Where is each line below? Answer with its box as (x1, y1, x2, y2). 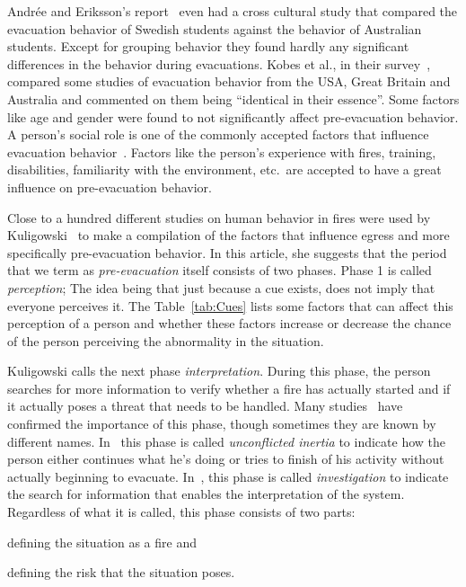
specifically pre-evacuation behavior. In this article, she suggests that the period (7, 243, 447, 262)
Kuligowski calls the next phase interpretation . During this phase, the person (7, 361, 431, 380)
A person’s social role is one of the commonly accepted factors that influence (7, 125, 429, 144)
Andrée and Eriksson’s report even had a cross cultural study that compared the (7, 2, 458, 20)
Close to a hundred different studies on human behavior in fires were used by (7, 208, 431, 227)
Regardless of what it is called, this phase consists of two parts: (7, 503, 356, 521)
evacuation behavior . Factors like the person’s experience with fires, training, (7, 142, 436, 161)
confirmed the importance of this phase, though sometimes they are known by (7, 414, 436, 433)
